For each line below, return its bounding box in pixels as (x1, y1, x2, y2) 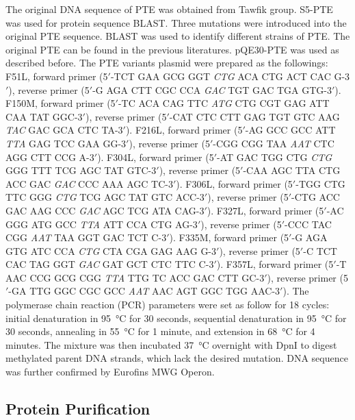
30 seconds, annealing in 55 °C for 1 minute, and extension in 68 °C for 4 (5, 324, 315, 338)
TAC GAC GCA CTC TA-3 (5, 123, 123, 137)
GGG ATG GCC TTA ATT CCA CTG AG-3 (5, 217, 198, 231)
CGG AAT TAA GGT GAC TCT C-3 (5, 230, 167, 245)
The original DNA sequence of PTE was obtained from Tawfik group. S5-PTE (5, 2, 333, 16)
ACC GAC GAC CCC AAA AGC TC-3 (5, 176, 173, 190)
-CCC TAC (285, 217, 332, 231)
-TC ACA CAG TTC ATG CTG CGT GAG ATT (118, 96, 330, 110)
